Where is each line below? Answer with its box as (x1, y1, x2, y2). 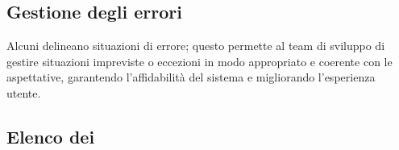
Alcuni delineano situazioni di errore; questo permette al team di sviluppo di (6, 37, 385, 54)
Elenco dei (6, 123, 95, 148)
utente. (6, 84, 41, 101)
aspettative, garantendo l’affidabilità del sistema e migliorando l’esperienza (6, 69, 376, 85)
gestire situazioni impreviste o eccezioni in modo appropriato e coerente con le (6, 52, 393, 69)
